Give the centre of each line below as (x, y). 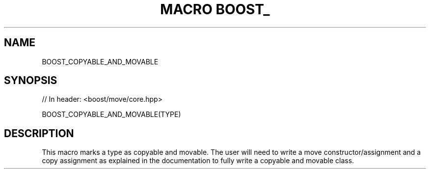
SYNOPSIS (31, 81)
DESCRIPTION (39, 133)
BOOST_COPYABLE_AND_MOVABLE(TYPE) (111, 115)
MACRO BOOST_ (215, 9)
